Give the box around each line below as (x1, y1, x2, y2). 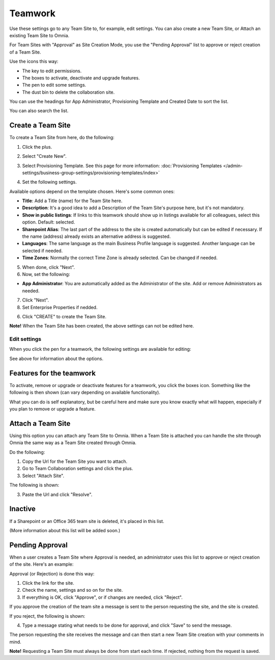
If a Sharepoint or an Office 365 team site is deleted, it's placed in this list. (9, 518, 164, 524)
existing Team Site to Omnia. (9, 32, 70, 38)
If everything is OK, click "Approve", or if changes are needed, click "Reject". (22, 594, 183, 600)
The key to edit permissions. (22, 68, 82, 74)
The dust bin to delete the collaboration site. (22, 89, 115, 95)
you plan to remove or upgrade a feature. (9, 405, 96, 412)
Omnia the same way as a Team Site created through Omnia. (9, 439, 137, 446)
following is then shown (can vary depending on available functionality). (9, 390, 160, 396)
